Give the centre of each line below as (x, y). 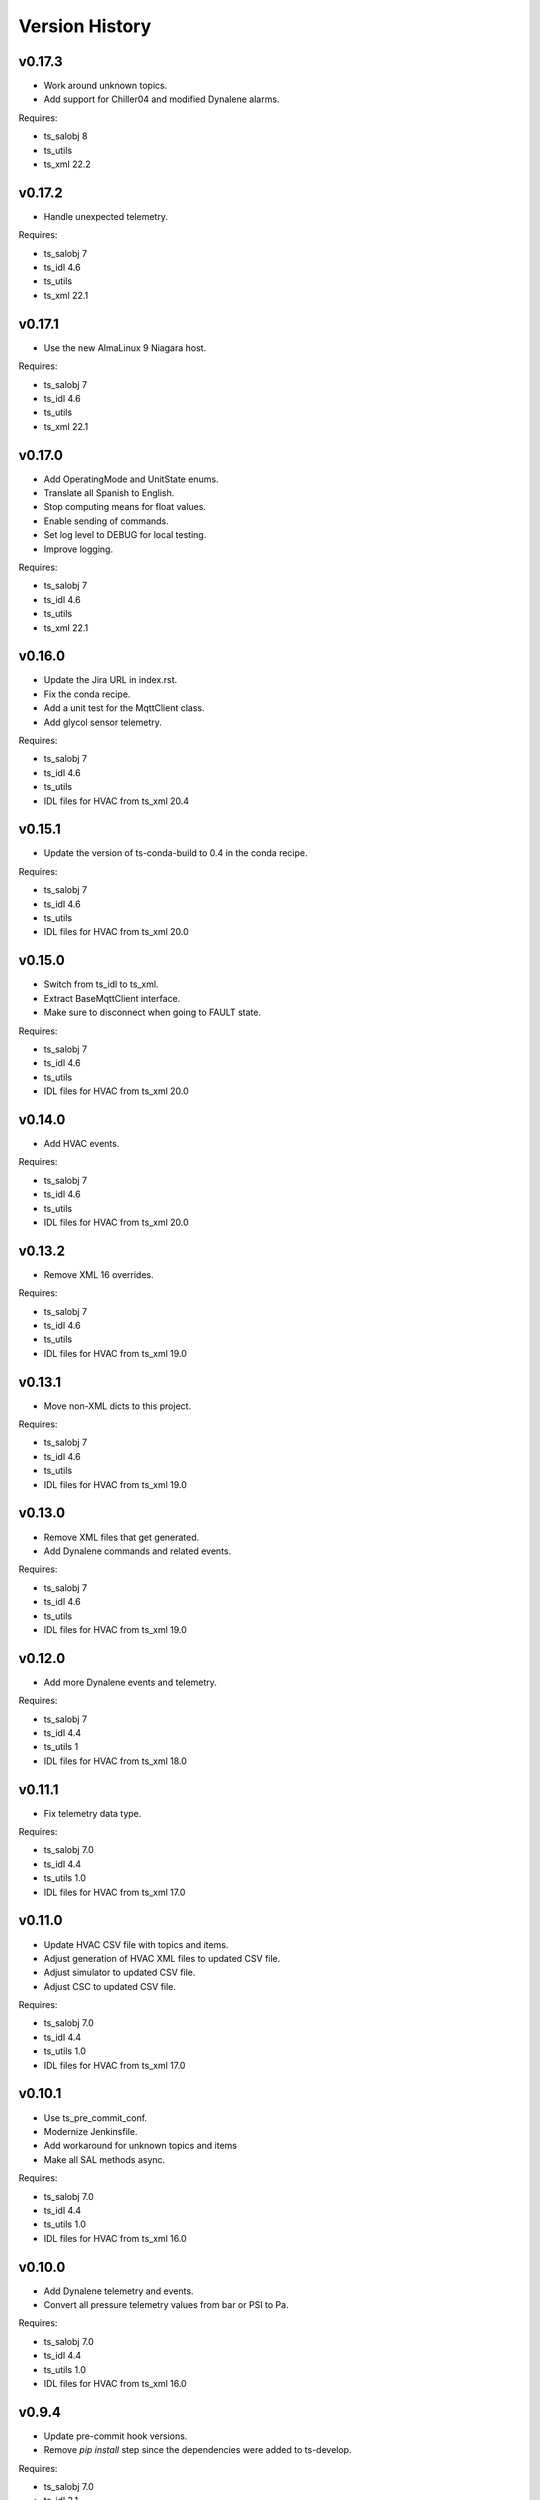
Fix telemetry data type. (92, 1813)
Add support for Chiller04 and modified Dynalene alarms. (161, 99)
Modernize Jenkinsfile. (90, 2131)
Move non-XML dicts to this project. (117, 1406)
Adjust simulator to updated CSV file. (119, 1972)
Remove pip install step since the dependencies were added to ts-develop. (197, 2450)
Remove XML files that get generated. (121, 1537)
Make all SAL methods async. (104, 2159)
